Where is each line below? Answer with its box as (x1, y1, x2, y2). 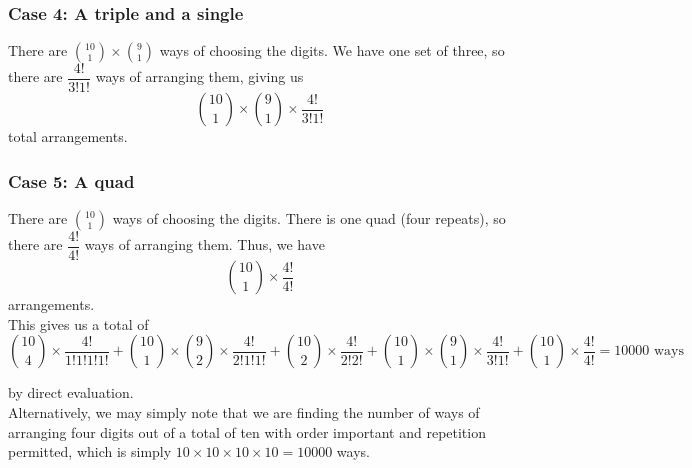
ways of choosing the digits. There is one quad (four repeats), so (112, 208, 506, 229)
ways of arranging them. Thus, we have (84, 234, 325, 255)
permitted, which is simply (8, 441, 172, 462)
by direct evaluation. (8, 382, 134, 403)
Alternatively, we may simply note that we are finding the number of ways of (8, 401, 480, 422)
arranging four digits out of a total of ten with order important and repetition (8, 421, 486, 442)
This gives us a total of (8, 313, 149, 334)
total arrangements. (8, 126, 128, 147)
